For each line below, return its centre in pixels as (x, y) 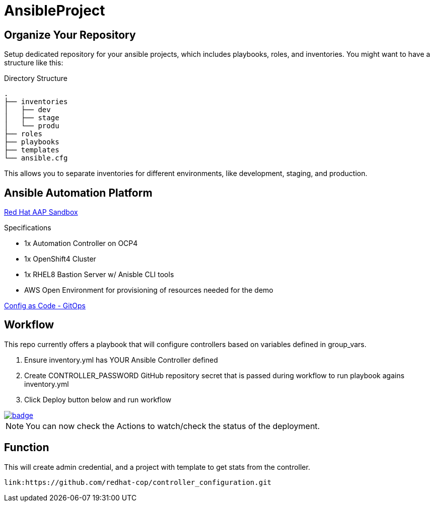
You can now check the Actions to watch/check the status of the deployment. (173, 426)
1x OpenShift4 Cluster (60, 259)
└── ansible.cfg (36, 158)
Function (27, 448)
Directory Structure (36, 78)
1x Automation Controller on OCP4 (81, 243)
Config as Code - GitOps (45, 306)
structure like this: (34, 63)
